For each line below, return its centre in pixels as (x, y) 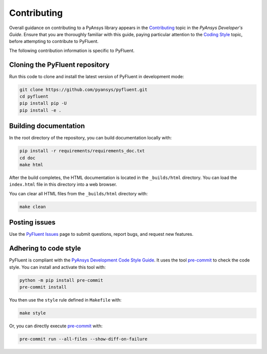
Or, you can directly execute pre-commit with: (56, 326)
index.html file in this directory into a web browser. (63, 184)
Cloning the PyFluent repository (59, 65)
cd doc (27, 158)
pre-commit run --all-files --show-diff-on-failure (84, 339)
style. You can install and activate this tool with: (57, 267)
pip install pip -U (43, 103)
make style (33, 313)
